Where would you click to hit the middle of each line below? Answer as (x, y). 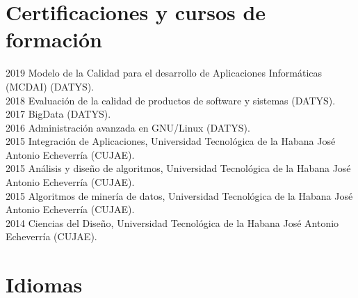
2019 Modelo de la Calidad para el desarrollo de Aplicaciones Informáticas (164, 73)
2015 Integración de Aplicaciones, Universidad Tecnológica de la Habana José (171, 141)
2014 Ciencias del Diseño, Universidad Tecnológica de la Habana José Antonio (172, 222)
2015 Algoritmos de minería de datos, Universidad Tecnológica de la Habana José (179, 195)
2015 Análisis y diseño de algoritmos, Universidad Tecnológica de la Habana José (178, 168)
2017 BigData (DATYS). (58, 114)
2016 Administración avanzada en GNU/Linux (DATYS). (128, 127)
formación (54, 39)
